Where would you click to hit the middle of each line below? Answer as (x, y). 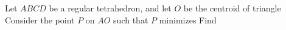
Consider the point (40, 19)
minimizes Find (188, 19)
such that (131, 19)
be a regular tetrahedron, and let (110, 8)
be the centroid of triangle (232, 8)
